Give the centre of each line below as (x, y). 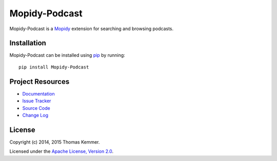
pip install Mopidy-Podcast (54, 67)
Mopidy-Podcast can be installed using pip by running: (67, 55)
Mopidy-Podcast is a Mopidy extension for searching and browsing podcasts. (92, 29)
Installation (28, 43)
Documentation (38, 94)
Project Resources (39, 82)
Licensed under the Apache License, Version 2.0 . (62, 151)
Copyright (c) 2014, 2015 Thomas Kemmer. (55, 142)
